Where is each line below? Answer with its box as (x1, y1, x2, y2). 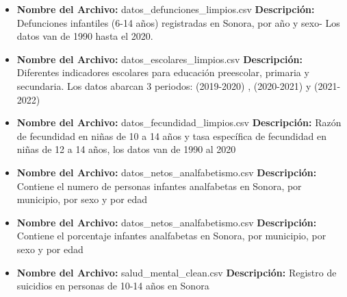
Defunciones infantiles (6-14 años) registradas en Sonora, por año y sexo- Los (16, 15, 340, 29)
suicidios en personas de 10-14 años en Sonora (16, 278, 209, 293)
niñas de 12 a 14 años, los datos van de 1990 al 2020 (16, 142, 236, 156)
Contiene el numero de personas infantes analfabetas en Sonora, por (16, 178, 302, 193)
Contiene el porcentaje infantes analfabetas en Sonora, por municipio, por (16, 228, 326, 243)
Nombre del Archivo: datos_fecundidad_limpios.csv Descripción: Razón (16, 115, 342, 130)
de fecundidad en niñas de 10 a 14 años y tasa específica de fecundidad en (16, 128, 326, 143)
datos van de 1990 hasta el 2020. (16, 29, 153, 43)
